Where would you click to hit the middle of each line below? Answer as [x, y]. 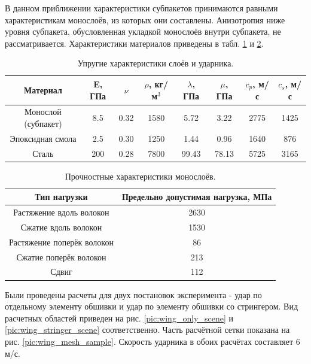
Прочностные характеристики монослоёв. [140, 176]
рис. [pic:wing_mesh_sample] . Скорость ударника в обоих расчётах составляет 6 [153, 341]
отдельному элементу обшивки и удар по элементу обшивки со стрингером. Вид [152, 306]
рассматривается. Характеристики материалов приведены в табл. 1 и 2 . [134, 43]
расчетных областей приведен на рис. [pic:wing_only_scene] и [119, 318]
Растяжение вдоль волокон [61, 212]
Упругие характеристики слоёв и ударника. [155, 63]
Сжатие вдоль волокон [61, 227]
